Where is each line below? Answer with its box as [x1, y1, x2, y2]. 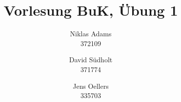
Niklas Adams [70, 28, 112, 39]
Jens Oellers [73, 80, 109, 91]
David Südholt [69, 54, 113, 65]
